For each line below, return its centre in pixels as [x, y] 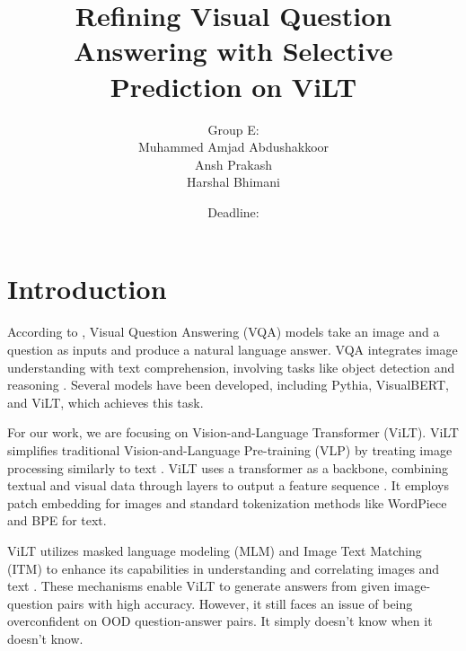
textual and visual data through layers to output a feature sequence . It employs [228, 485]
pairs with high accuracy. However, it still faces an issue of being [235, 603]
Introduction [87, 289]
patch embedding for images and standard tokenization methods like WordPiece [227, 502]
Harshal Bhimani [233, 182]
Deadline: [233, 211]
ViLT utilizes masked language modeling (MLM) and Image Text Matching [215, 550]
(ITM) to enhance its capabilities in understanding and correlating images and [224, 568]
